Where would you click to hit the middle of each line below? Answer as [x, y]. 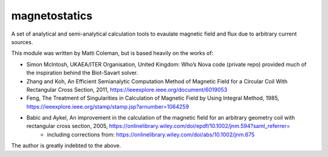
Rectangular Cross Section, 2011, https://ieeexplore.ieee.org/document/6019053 [127, 89]
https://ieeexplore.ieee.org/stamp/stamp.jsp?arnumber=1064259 [108, 106]
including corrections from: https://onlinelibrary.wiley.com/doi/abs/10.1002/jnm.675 [151, 134]
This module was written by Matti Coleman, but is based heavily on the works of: [112, 53]
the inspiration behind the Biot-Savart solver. [82, 73]
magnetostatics [52, 16]
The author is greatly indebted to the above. [66, 146]
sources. [22, 42]
